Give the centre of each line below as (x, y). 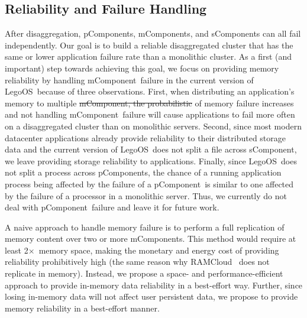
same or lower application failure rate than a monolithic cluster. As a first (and (148, 56)
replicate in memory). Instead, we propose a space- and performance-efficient (144, 273)
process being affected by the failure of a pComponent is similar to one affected (149, 184)
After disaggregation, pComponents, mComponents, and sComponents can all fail (153, 33)
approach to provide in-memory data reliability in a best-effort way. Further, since (154, 285)
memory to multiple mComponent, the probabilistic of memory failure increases (149, 103)
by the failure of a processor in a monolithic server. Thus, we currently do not (146, 195)
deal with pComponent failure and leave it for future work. (112, 207)
